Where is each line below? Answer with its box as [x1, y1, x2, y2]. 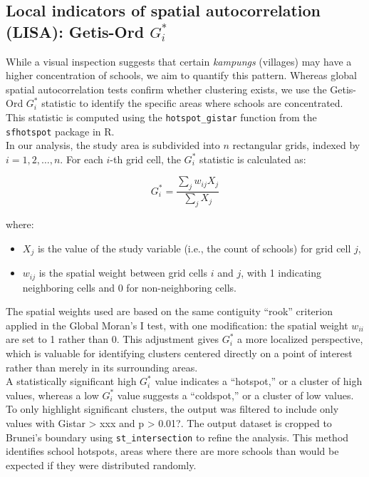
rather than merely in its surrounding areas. [6, 359, 198, 374]
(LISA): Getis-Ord [6, 20, 145, 42]
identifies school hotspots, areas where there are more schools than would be [6, 443, 339, 458]
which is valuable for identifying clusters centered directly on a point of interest [6, 345, 353, 360]
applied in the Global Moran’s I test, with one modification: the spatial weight [6, 317, 348, 332]
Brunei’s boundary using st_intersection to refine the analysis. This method [6, 429, 349, 444]
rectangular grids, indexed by [232, 138, 360, 153]
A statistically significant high [6, 374, 137, 389]
